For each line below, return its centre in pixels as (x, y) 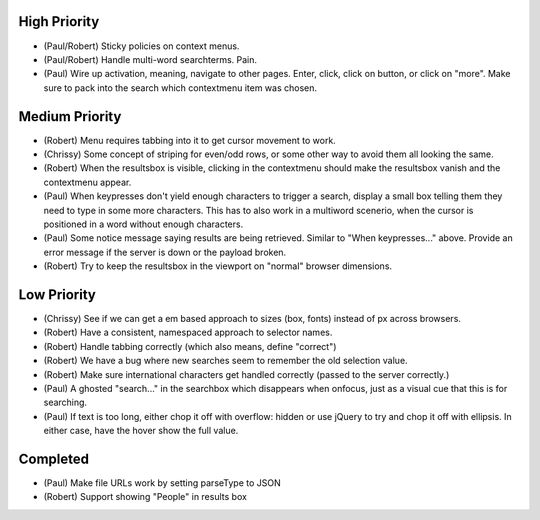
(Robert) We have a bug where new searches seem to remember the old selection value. (226, 361)
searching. (65, 402)
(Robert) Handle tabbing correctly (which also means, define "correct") (190, 346)
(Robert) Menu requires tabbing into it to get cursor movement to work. (190, 140)
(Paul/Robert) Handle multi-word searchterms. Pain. (150, 59)
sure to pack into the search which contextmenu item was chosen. (180, 87)
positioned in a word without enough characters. (143, 224)
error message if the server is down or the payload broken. (165, 252)
